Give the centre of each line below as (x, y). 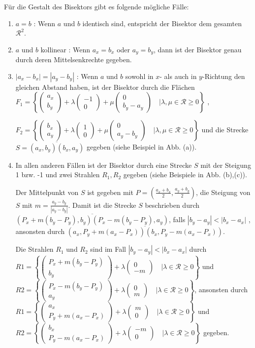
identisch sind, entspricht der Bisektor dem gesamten (162, 23)
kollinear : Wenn (65, 49)
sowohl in (139, 76)
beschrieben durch (172, 205)
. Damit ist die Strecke (102, 205)
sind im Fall (108, 249)
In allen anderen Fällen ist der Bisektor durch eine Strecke (104, 165)
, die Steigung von (223, 192)
